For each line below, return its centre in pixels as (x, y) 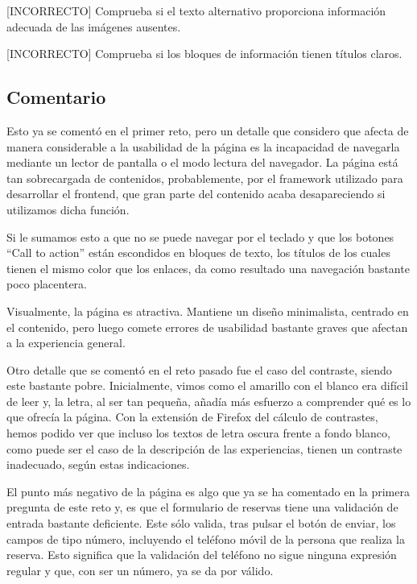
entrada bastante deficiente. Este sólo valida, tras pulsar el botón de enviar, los (201, 523)
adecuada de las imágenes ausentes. (94, 26)
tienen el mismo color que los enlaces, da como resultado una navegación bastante (208, 268)
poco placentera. (47, 284)
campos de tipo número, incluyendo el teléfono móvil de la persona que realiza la (206, 538)
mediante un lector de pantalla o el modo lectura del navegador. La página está (202, 162)
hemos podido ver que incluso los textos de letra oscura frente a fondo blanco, (198, 433)
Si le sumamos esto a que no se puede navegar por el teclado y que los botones (200, 236)
